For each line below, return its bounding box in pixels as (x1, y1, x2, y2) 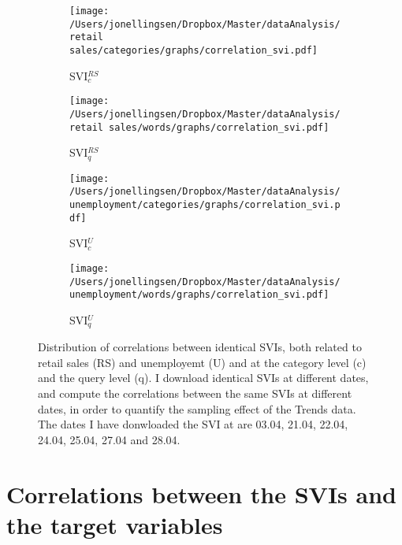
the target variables (6, 508, 223, 540)
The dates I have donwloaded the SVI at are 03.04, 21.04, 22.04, (38, 416, 348, 432)
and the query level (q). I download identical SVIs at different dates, (38, 369, 369, 386)
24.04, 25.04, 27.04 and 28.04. (38, 431, 181, 447)
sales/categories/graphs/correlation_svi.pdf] (69, 44, 318, 56)
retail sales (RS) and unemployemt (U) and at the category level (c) (38, 354, 367, 370)
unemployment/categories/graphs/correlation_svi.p (69, 198, 341, 210)
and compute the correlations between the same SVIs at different (38, 385, 352, 402)
